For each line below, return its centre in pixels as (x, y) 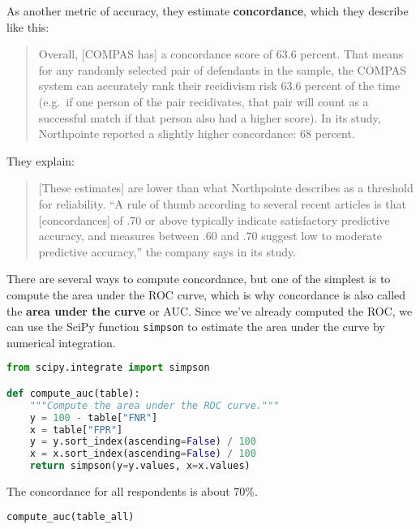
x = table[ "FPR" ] (76, 430)
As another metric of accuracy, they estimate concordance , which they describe (208, 11)
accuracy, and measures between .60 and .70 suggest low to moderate (210, 236)
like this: (28, 26)
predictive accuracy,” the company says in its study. (167, 251)
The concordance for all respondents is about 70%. (132, 491)
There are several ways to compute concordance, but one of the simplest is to (199, 279)
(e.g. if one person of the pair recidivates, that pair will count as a (204, 101)
